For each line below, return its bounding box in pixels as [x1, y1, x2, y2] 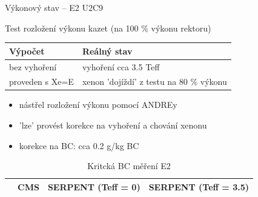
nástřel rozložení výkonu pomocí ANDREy [19, 98, 177, 111]
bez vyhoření [9, 60, 57, 73]
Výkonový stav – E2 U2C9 [5, 1, 104, 13]
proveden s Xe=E [9, 75, 74, 88]
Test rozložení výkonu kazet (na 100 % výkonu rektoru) [5, 21, 211, 34]
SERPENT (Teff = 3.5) [148, 180, 249, 193]
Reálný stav [82, 44, 133, 57]
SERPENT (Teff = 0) [47, 180, 141, 193]
